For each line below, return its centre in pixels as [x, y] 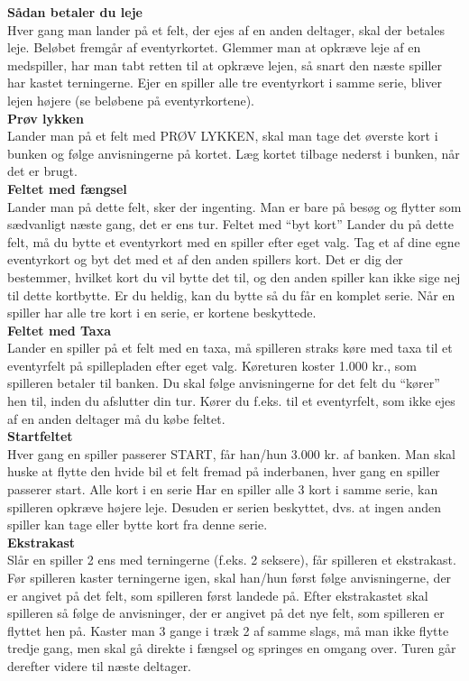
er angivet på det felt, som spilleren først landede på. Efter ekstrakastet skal [218, 595]
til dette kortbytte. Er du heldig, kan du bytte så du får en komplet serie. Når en [231, 294]
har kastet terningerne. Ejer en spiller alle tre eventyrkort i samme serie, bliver [225, 83]
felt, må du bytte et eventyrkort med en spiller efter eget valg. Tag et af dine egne [234, 241]
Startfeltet [40, 436]
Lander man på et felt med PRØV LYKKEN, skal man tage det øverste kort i [223, 136]
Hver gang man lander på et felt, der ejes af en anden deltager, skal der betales [226, 29]
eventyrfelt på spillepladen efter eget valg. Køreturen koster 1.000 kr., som [212, 365]
